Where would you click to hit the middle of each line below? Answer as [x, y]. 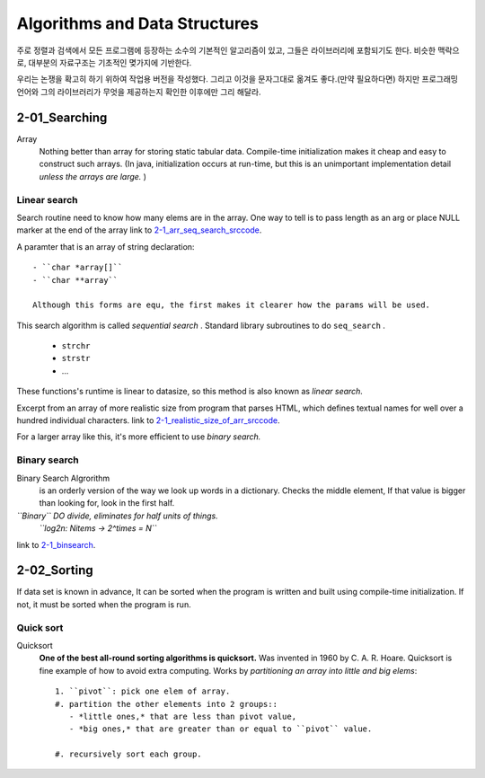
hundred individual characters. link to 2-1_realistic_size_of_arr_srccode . [148, 420]
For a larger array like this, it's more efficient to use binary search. [139, 437]
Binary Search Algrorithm [63, 478]
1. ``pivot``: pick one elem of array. [143, 691]
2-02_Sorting [55, 570]
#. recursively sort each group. [128, 754]
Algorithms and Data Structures [138, 23]
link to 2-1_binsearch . [56, 544]
